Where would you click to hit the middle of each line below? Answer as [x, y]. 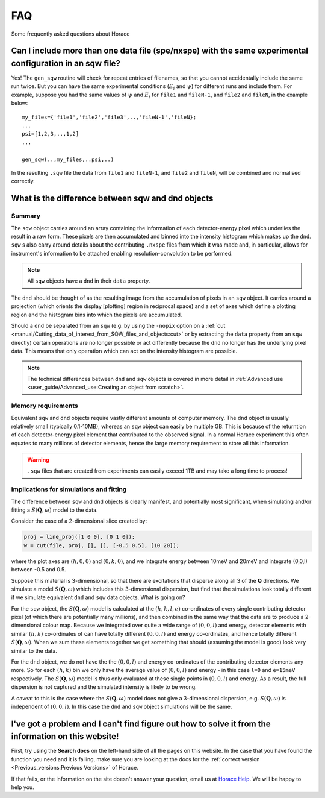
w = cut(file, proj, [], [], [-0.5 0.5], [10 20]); [102, 545]
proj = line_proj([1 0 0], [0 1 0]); [79, 537]
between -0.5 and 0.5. [39, 570]
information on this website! [65, 736]
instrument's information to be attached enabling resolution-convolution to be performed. [122, 253]
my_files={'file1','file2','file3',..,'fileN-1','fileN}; [109, 117]
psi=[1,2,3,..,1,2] [51, 134]
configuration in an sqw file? [66, 63]
